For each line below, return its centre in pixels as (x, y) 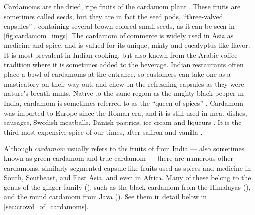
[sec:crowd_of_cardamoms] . (46, 206)
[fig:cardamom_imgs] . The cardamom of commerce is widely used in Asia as (119, 35)
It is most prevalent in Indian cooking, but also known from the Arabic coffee (121, 54)
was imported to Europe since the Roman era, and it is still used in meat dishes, (126, 112)
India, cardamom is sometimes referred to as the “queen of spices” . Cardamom (124, 103)
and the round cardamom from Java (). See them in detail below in (106, 197)
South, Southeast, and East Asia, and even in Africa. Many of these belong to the (127, 177)
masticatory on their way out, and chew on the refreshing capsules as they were (124, 83)
